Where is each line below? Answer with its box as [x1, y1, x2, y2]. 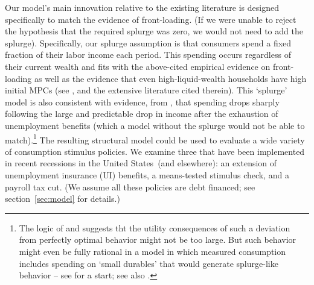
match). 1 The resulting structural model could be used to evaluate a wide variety [5, 131, 305, 146]
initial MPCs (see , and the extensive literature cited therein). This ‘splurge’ [5, 84, 287, 96]
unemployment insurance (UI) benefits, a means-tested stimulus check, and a [5, 168, 290, 181]
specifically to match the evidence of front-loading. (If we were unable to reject [5, 13, 296, 25]
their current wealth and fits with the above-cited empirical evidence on [5, 60, 271, 72]
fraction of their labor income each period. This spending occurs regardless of [5, 48, 291, 61]
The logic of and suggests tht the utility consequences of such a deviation [19, 221, 290, 234]
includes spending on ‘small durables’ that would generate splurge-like [19, 257, 278, 269]
